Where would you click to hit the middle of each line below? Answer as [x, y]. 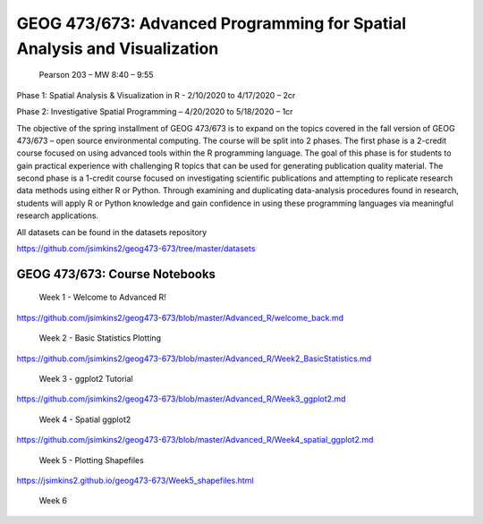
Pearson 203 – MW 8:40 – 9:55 [96, 75]
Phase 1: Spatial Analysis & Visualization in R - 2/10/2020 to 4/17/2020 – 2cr [156, 95]
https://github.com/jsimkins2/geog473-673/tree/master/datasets [136, 249]
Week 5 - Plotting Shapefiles [92, 460]
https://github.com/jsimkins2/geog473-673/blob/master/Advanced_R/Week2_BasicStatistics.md [194, 359]
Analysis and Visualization [118, 48]
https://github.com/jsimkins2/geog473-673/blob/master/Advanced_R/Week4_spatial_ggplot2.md [195, 440]
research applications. [57, 216]
